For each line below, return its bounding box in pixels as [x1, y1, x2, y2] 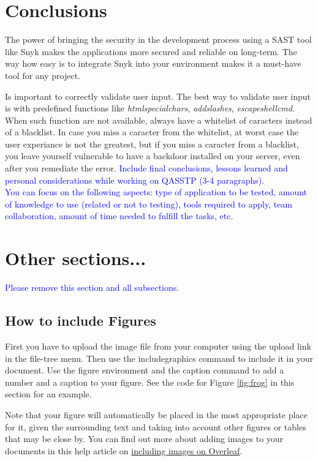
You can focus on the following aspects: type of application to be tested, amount [5, 186, 308, 198]
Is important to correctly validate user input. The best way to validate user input [5, 89, 311, 102]
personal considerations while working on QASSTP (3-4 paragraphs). [5, 173, 265, 186]
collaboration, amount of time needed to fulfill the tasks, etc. [5, 209, 233, 222]
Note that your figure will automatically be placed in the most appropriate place [5, 408, 308, 421]
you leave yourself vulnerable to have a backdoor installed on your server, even [5, 149, 300, 162]
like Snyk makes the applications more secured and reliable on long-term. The [5, 45, 297, 58]
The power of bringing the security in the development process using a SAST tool [5, 33, 312, 46]
